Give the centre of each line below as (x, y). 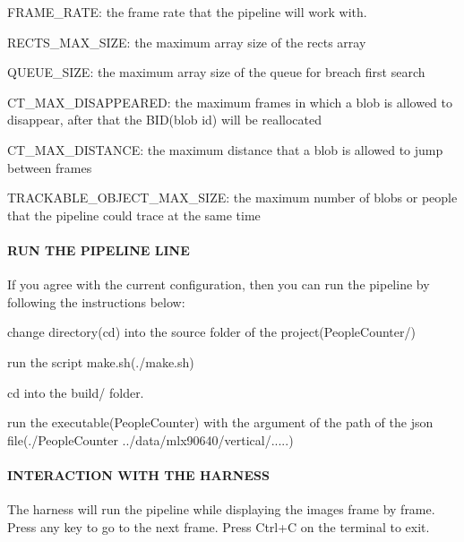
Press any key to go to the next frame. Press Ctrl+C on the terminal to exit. (219, 526)
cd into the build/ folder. (76, 392)
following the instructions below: (96, 301)
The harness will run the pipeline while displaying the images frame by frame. (221, 509)
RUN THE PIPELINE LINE (99, 249)
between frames (50, 167)
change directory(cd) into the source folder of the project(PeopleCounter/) (211, 332)
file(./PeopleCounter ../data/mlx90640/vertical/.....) (150, 439)
